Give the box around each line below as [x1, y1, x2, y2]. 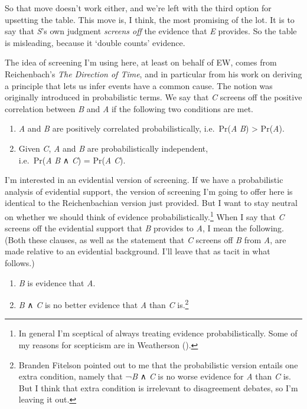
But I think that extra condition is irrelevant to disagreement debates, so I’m [18, 381, 298, 394]
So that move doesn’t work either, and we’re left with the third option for [5, 2, 272, 14]
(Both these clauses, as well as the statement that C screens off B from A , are [5, 233, 286, 246]
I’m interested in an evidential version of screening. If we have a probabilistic [5, 174, 283, 186]
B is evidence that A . [18, 276, 96, 289]
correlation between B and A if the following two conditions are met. [5, 102, 254, 114]
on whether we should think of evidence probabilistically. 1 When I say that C [5, 208, 285, 223]
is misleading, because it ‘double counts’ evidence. [5, 36, 185, 48]
